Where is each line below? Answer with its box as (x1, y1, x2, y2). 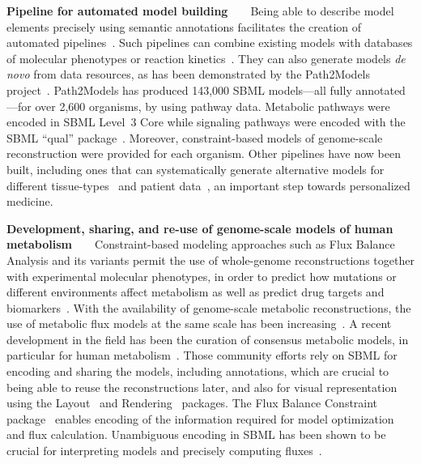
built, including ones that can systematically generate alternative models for (6, 160, 385, 177)
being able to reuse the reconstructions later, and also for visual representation (6, 378, 398, 395)
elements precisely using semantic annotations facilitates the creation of (6, 18, 362, 35)
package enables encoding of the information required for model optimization (6, 410, 394, 427)
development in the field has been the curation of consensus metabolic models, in (6, 330, 409, 347)
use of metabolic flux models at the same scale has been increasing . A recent (6, 315, 392, 332)
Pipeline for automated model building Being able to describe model (6, 2, 394, 19)
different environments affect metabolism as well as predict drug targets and (6, 283, 385, 300)
